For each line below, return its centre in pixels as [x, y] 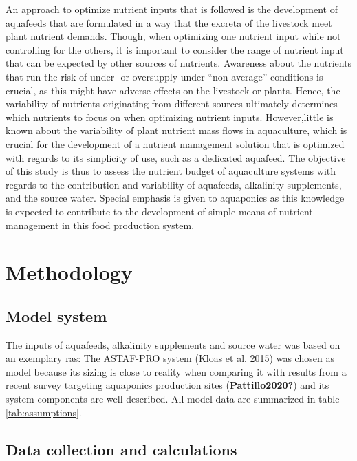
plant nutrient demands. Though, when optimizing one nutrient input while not [173, 36]
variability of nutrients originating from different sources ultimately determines [172, 104]
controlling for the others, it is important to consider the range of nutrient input [175, 49]
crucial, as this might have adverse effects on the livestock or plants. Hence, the [173, 90]
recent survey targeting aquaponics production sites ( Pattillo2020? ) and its [167, 385]
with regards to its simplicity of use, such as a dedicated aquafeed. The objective [176, 157]
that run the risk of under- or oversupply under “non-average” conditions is [164, 76]
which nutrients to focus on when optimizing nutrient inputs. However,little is [170, 117]
